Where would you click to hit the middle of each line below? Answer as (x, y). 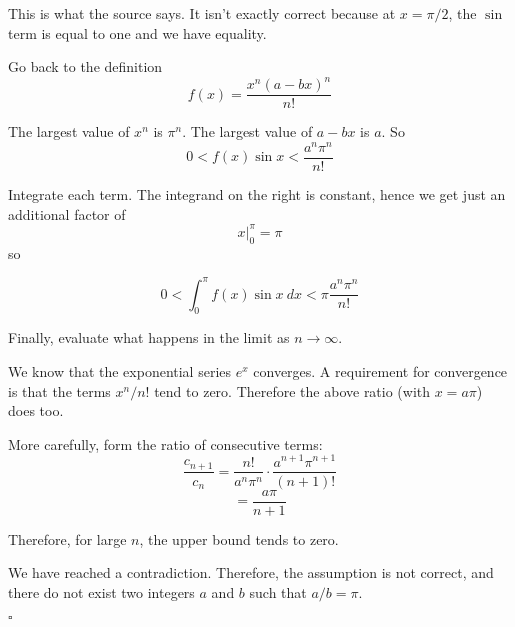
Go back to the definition (85, 66)
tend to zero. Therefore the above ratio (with (292, 390)
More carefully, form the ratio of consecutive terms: (165, 443)
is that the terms (59, 390)
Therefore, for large (67, 538)
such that (278, 591)
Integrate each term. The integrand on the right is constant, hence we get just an (257, 194)
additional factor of (67, 213)
